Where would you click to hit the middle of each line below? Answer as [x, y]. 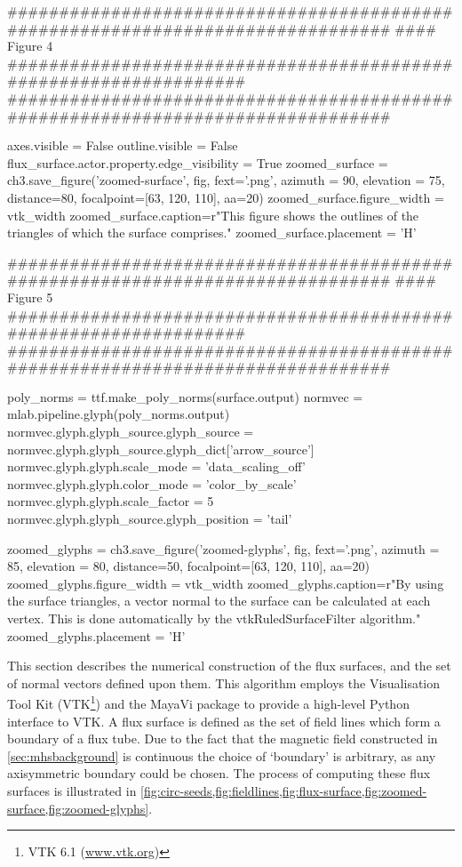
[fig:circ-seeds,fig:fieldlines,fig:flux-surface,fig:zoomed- [284, 791]
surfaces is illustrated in [72, 791]
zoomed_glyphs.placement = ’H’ [96, 635]
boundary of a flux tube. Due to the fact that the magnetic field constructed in [223, 739]
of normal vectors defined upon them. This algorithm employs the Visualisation [224, 682]
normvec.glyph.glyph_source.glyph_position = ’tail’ [150, 519]
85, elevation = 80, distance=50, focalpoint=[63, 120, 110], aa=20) [189, 566]
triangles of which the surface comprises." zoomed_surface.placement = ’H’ [212, 233]
